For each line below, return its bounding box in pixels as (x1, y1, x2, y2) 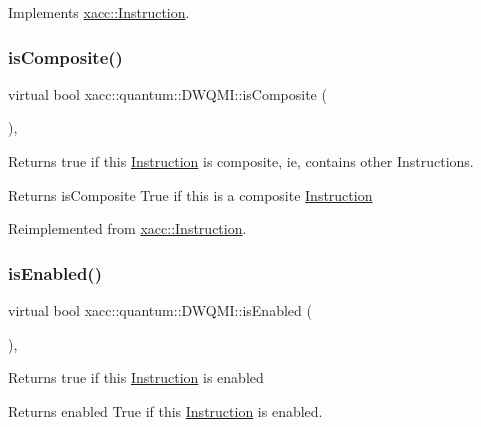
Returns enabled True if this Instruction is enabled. (8, 400, 323, 421)
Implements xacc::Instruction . (8, 2, 190, 22)
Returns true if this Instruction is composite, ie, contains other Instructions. (8, 151, 474, 171)
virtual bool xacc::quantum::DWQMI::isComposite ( (8, 83, 327, 104)
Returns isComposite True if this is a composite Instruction (8, 184, 373, 205)
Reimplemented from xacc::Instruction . (8, 218, 247, 239)
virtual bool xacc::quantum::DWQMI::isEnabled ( (8, 300, 312, 320)
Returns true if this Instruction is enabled (8, 367, 264, 388)
